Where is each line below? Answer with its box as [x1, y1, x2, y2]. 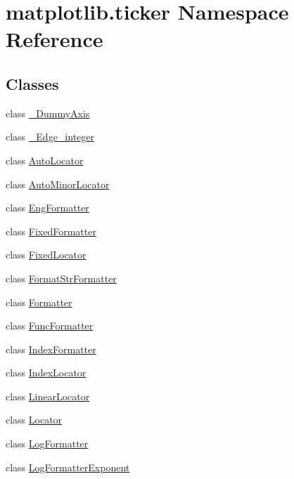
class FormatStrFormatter [6, 270, 117, 285]
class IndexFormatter [6, 341, 96, 356]
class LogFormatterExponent [6, 459, 130, 474]
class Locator [6, 412, 63, 427]
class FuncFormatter [6, 318, 94, 333]
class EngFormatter [6, 200, 89, 215]
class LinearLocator [6, 388, 90, 403]
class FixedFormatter [6, 223, 96, 238]
